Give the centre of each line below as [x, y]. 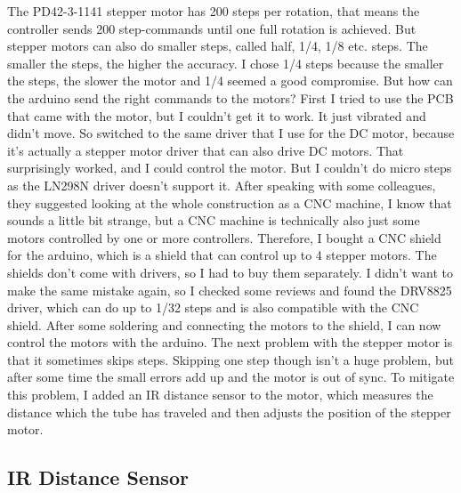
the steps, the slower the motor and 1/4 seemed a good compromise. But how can [230, 81]
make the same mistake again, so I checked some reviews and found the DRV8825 [230, 290]
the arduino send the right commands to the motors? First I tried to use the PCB [230, 97]
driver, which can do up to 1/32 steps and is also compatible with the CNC [213, 307]
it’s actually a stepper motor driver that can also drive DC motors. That [206, 150]
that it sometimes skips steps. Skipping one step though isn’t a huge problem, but [230, 359]
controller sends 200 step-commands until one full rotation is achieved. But [212, 28]
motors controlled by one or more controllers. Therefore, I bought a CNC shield [224, 237]
